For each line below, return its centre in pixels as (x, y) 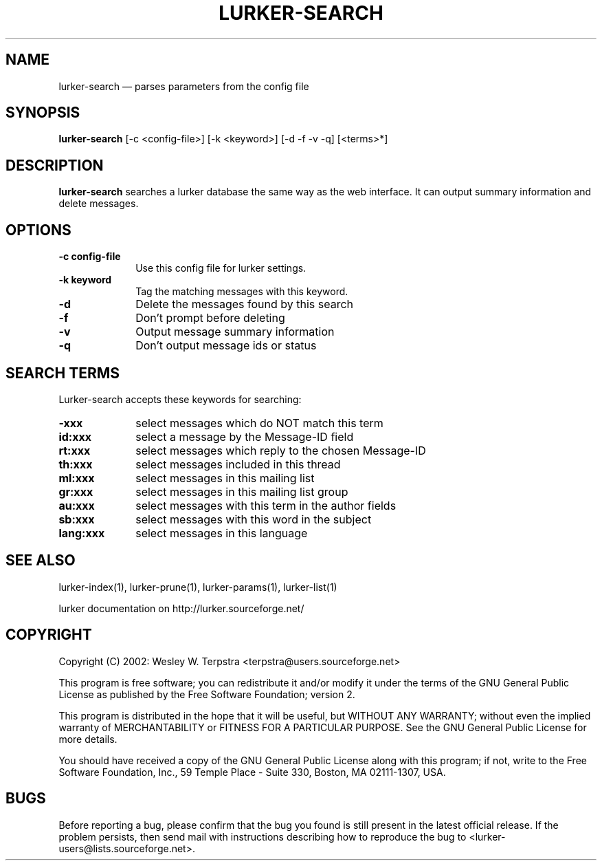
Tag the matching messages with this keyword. (242, 292)
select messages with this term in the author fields (266, 505)
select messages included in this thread (238, 464)
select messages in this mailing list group (242, 491)
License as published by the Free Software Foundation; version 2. (207, 694)
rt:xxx (75, 450)
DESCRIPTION (55, 165)
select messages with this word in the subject (254, 519)
